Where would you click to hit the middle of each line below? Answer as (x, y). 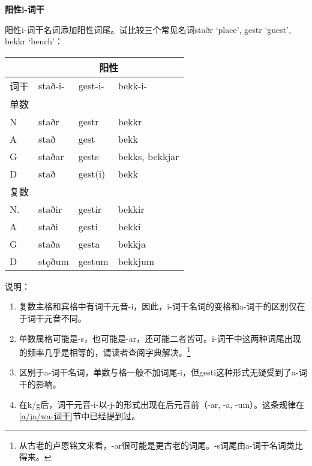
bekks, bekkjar (148, 156)
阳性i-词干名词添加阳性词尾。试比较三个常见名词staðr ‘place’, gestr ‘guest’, (148, 29)
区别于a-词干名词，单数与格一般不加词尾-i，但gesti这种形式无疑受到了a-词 (163, 372)
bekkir (131, 209)
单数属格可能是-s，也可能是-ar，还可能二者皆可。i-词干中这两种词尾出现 (160, 338)
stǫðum (54, 261)
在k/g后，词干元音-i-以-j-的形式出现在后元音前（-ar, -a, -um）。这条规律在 (162, 404)
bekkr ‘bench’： (34, 41)
